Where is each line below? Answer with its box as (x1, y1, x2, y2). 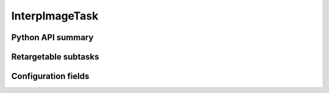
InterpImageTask (11, 9, 99, 22)
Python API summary (11, 32, 94, 43)
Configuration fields (11, 71, 90, 81)
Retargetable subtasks (11, 52, 100, 62)
